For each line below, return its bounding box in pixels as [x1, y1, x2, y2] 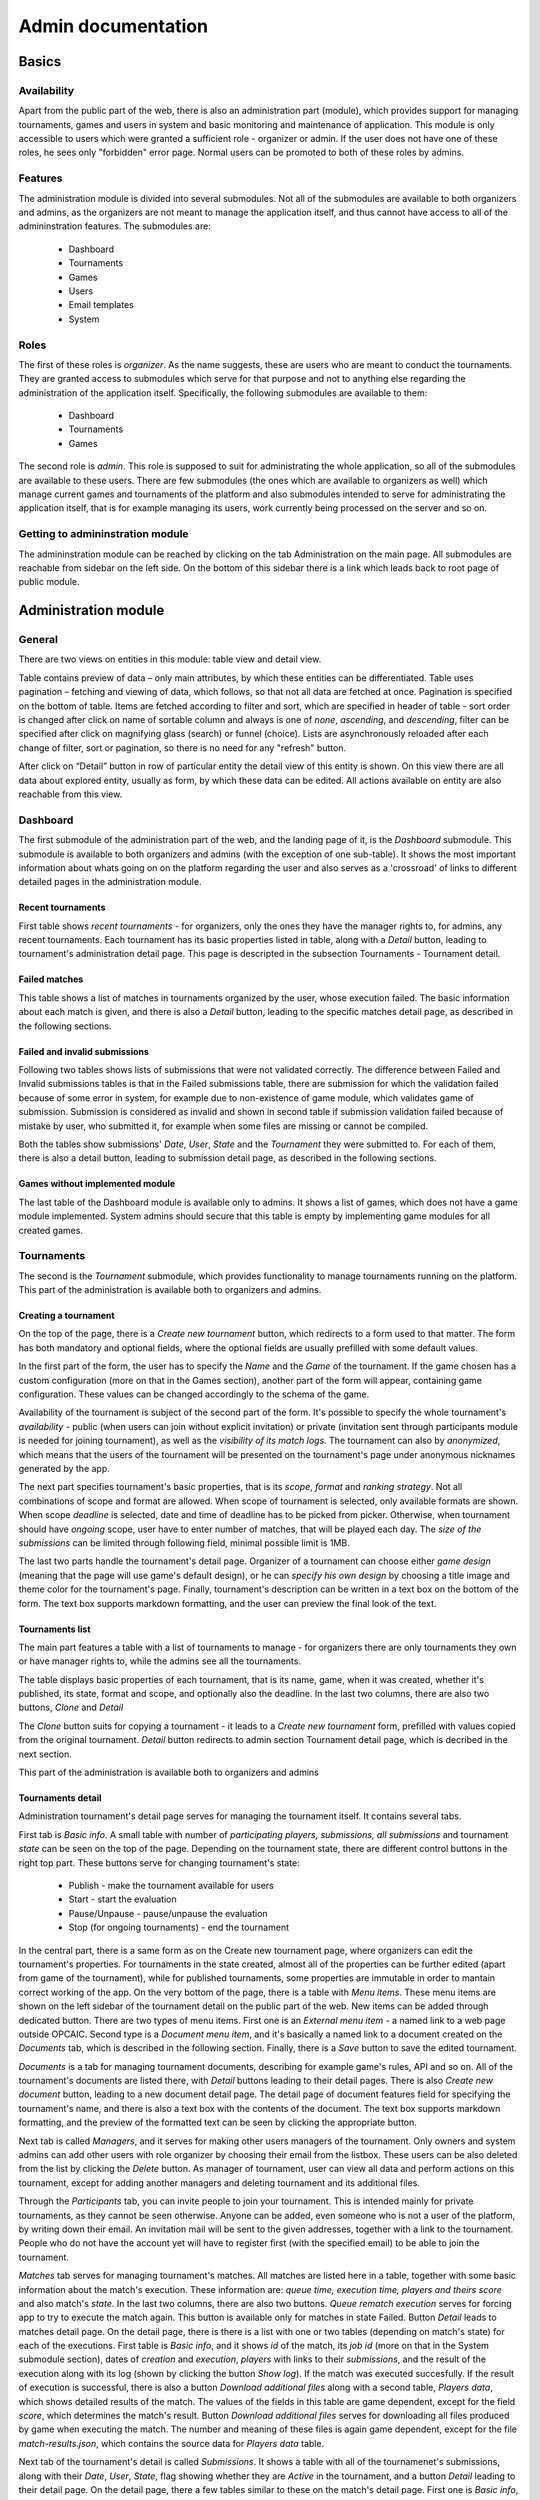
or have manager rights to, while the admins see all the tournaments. [18, 1655, 302, 1667]
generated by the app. [18, 1463, 110, 1474]
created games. [18, 1224, 84, 1236]
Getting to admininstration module [18, 527, 189, 541]
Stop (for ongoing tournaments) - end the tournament [68, 1921, 290, 1934]
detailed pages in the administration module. [18, 876, 202, 888]
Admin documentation [18, 15, 209, 37]
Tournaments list [18, 1623, 91, 1635]
